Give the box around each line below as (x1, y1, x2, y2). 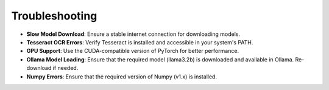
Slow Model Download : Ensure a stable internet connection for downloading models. (26, 30, 241, 38)
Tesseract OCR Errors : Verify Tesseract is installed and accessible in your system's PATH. (26, 38, 253, 46)
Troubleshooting (11, 9, 97, 22)
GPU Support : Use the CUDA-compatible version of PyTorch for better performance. (26, 47, 239, 55)
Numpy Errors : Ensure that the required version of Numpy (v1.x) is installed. (26, 73, 218, 80)
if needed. (52, 64, 79, 72)
